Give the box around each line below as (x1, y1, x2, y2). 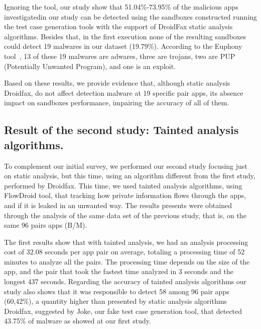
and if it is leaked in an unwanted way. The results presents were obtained (4, 200, 232, 210)
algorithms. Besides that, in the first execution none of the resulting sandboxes (4, 31, 246, 41)
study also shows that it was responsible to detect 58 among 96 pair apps (4, 286, 229, 296)
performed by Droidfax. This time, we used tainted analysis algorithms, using (4, 180, 242, 190)
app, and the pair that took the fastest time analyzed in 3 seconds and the (4, 266, 233, 277)
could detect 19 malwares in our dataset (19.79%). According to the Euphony (4, 41, 242, 51)
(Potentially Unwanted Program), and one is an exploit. (4, 60, 176, 71)
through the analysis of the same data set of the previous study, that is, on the (4, 210, 246, 220)
